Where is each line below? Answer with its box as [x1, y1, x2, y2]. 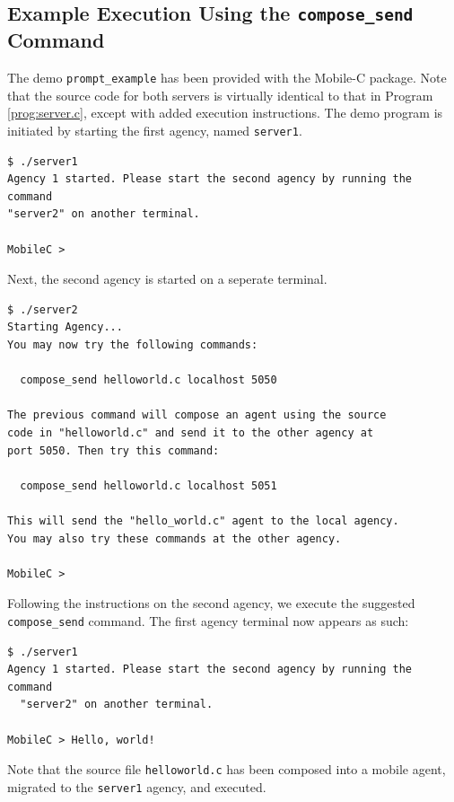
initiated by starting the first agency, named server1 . [7, 121, 302, 140]
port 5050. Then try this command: [7, 444, 220, 457]
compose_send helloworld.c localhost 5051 [20, 479, 277, 492]
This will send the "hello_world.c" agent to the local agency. [7, 514, 399, 527]
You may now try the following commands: [7, 339, 258, 352]
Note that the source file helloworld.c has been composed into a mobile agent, [7, 760, 446, 779]
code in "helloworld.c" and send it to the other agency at [7, 426, 374, 439]
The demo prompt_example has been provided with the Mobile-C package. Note [7, 68, 447, 87]
